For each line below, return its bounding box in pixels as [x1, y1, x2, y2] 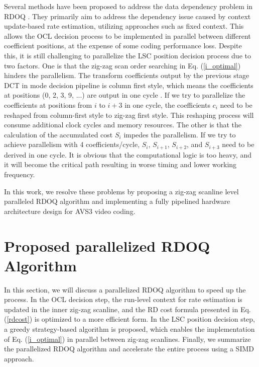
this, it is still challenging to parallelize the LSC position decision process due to [4, 50, 251, 60]
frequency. [4, 169, 35, 179]
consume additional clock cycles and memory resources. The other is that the [4, 119, 241, 130]
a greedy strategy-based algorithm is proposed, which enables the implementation [4, 324, 255, 334]
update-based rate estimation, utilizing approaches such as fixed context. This [4, 21, 244, 31]
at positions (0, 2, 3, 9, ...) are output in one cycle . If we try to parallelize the [4, 90, 245, 100]
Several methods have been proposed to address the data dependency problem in [4, 1, 253, 11]
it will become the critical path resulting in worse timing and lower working [4, 159, 237, 170]
